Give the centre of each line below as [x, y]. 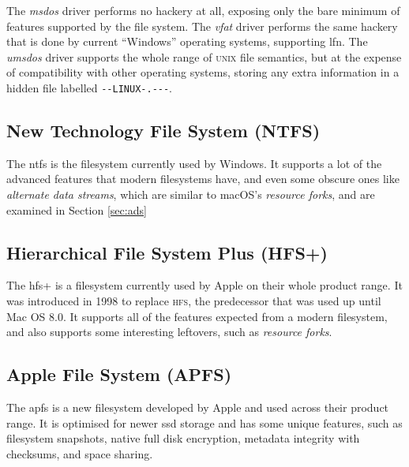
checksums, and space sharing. [80, 453]
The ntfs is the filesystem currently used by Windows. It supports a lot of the [194, 163]
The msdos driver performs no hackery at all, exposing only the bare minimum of [203, 10]
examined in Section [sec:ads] [77, 209]
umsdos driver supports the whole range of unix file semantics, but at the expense [204, 56]
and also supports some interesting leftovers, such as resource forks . [169, 332]
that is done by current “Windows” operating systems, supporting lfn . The [187, 41]
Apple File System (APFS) [119, 374]
